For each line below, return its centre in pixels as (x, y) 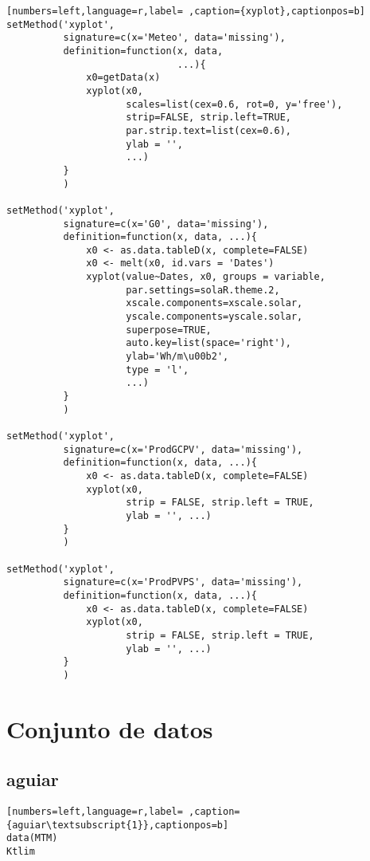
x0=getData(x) (123, 78)
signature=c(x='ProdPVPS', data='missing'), (183, 582)
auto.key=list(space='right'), (208, 343)
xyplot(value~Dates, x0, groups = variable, (206, 277)
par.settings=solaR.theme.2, (203, 290)
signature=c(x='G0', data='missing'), (166, 224)
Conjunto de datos (110, 728)
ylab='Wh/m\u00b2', (177, 357)
